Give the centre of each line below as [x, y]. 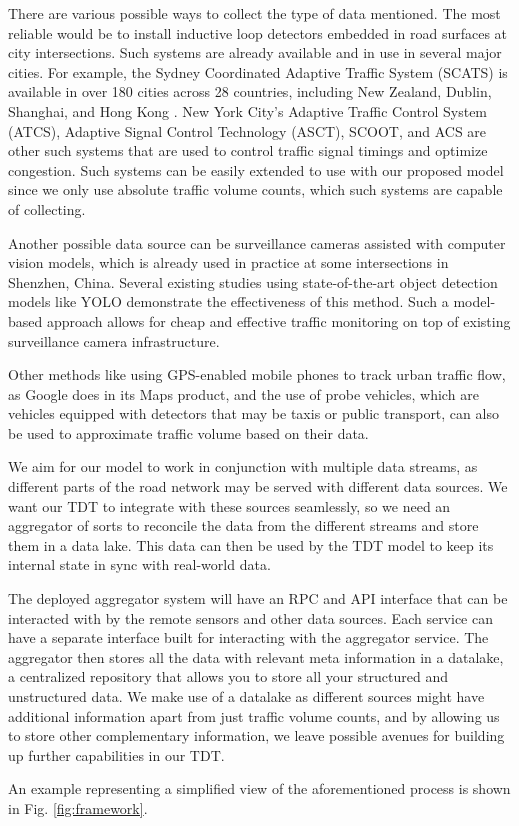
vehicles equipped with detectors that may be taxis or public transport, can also [253, 413]
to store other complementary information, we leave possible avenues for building [256, 735]
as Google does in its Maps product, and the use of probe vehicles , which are [243, 393]
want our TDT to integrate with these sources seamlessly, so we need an [229, 505]
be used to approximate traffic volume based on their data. [188, 432]
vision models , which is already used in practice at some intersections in [228, 262]
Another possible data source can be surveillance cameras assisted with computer [257, 242]
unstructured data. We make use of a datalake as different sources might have [246, 696]
